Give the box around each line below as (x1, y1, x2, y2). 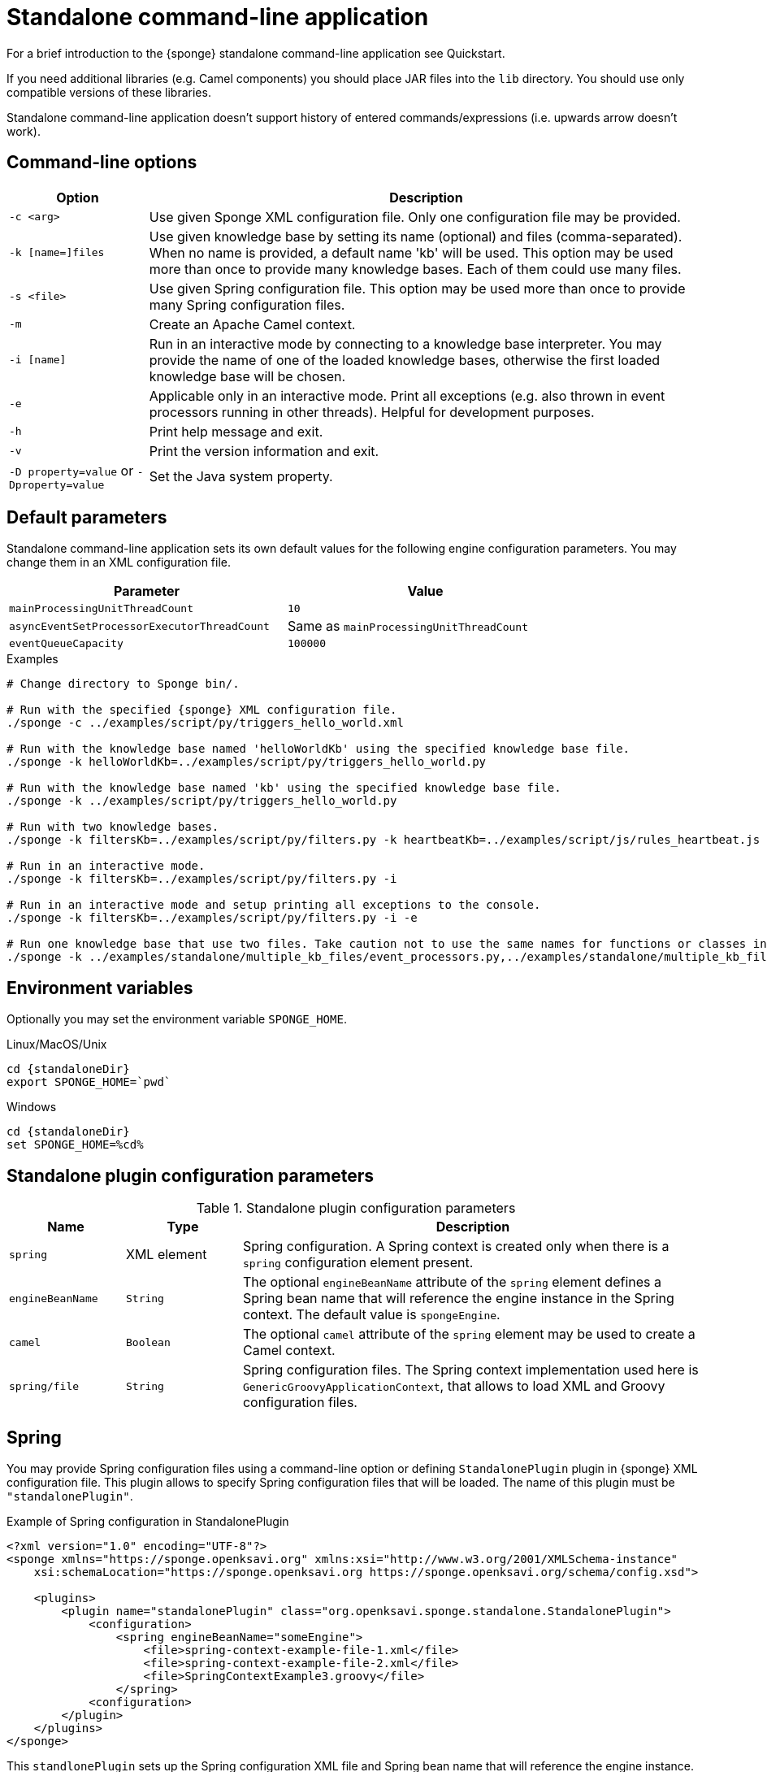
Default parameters (6, 507, 167, 528)
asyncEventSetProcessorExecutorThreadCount (9, 619, 270, 632)
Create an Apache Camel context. (149, 315, 356, 332)
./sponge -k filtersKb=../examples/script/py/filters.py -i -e (6, 911, 418, 925)
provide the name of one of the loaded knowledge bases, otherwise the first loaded (149, 351, 660, 368)
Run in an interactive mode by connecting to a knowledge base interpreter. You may (149, 335, 662, 352)
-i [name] (9, 354, 67, 367)
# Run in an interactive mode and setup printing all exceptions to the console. (6, 898, 541, 912)
